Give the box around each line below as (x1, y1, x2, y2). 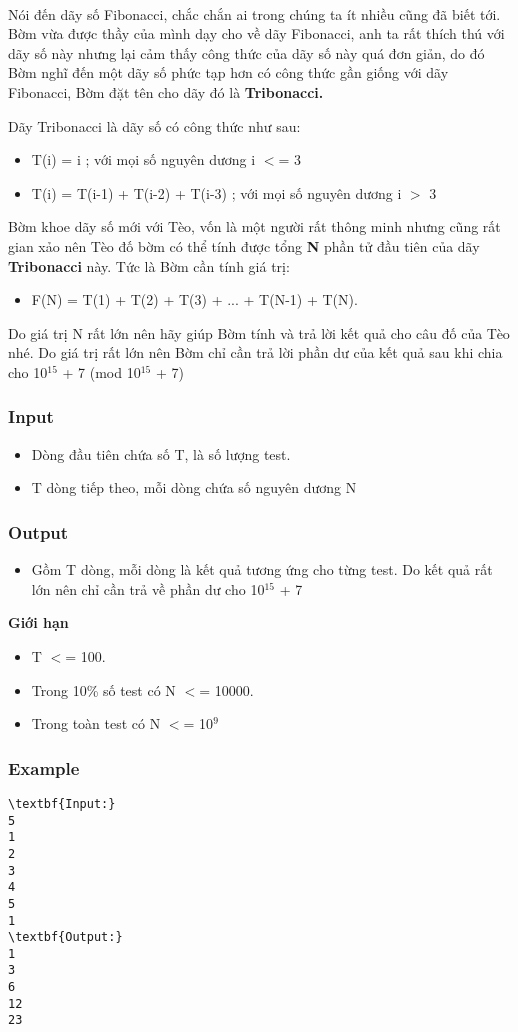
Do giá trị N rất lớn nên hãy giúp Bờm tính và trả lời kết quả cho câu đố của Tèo (8, 322, 510, 343)
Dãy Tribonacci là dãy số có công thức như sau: (8, 115, 301, 136)
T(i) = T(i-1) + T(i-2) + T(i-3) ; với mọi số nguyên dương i (31, 182, 402, 203)
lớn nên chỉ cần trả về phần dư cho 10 (31, 578, 265, 599)
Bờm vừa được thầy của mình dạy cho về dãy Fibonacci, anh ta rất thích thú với (8, 23, 505, 44)
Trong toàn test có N (31, 713, 161, 734)
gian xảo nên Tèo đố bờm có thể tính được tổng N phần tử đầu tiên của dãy (8, 235, 480, 256)
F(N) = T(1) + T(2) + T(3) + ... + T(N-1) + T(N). (31, 289, 358, 310)
